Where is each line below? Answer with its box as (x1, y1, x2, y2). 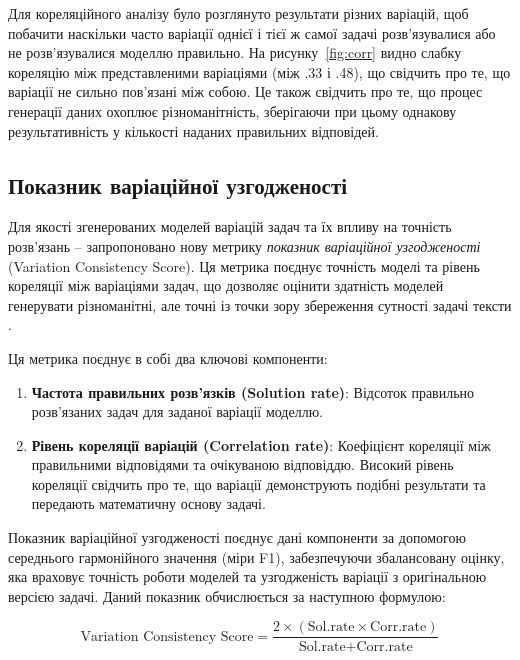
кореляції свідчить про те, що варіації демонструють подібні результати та (31, 473, 486, 494)
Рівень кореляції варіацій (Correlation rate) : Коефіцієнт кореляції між (31, 434, 491, 455)
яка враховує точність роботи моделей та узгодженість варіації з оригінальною (8, 566, 487, 587)
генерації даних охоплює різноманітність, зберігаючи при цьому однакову (8, 100, 457, 121)
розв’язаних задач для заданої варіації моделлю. (31, 401, 324, 422)
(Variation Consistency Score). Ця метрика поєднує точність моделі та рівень (8, 255, 480, 276)
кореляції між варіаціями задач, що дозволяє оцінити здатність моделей (8, 275, 444, 296)
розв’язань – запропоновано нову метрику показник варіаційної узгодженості (8, 235, 481, 256)
